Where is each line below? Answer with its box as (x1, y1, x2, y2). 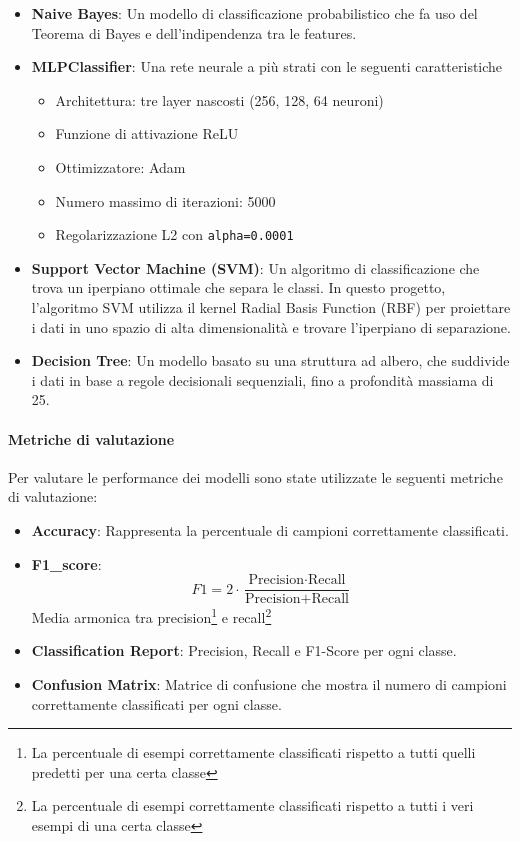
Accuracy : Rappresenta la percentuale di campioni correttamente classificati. (31, 519, 509, 540)
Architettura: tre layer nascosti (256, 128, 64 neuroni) (55, 89, 384, 110)
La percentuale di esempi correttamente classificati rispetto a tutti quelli (31, 742, 476, 763)
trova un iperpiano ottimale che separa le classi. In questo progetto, (31, 277, 446, 298)
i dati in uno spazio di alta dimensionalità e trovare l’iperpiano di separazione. (31, 316, 511, 337)
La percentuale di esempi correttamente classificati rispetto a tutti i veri (31, 795, 474, 816)
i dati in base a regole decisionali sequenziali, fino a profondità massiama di (31, 369, 494, 390)
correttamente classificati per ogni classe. (31, 693, 282, 714)
